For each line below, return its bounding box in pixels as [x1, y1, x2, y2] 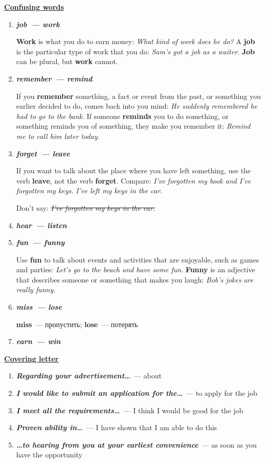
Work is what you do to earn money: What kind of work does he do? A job [16, 36, 255, 47]
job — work [16, 18, 60, 29]
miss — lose [16, 301, 62, 312]
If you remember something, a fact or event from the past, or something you [16, 90, 261, 101]
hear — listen [16, 219, 67, 230]
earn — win [16, 336, 61, 347]
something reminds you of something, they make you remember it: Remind [16, 120, 251, 131]
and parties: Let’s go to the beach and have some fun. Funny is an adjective [16, 264, 255, 275]
